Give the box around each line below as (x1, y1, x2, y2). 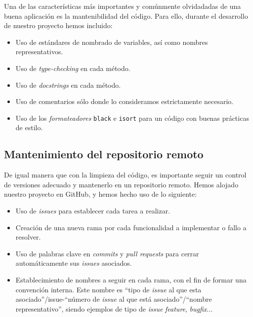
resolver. (15, 232, 41, 242)
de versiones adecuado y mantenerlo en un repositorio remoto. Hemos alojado (4, 179, 239, 189)
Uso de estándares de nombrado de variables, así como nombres (15, 36, 208, 47)
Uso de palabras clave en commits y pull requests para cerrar (15, 248, 199, 258)
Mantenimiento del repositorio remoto (4, 146, 204, 162)
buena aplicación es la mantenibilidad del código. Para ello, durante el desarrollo (4, 10, 248, 21)
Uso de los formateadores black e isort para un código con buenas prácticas (15, 112, 249, 123)
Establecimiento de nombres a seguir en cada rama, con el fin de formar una (15, 274, 247, 284)
